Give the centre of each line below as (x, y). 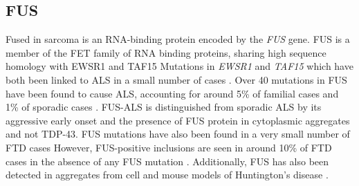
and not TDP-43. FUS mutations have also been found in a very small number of (178, 134)
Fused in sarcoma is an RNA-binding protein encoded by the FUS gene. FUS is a (178, 39)
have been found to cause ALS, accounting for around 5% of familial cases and (172, 93)
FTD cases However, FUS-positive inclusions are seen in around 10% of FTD (169, 147)
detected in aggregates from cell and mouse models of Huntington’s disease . (167, 175)
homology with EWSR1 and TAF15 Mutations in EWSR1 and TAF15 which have (179, 66)
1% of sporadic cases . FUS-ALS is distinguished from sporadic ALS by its (164, 107)
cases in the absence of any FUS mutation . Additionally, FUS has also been (167, 161)
